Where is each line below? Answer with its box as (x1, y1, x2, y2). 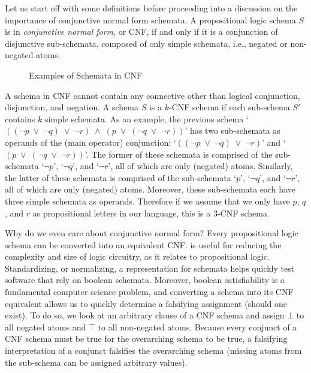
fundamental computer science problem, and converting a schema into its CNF (5, 285, 294, 298)
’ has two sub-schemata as (185, 124, 280, 137)
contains (5, 112, 35, 125)
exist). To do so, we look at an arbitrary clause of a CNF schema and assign (5, 309, 285, 321)
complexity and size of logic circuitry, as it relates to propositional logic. (5, 250, 270, 263)
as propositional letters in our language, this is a (32, 206, 211, 219)
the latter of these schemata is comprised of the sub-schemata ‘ (5, 171, 237, 184)
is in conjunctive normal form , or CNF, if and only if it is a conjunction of (5, 25, 278, 38)
